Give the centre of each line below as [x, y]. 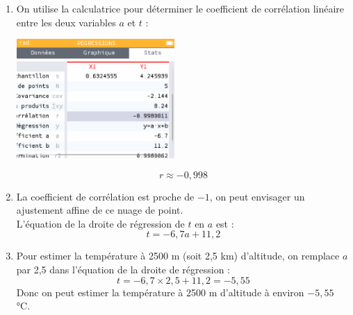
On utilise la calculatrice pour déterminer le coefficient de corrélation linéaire [180, 8]
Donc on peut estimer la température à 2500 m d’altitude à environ [160, 292]
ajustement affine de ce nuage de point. [100, 210]
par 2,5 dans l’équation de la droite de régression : [123, 269]
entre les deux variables [66, 22]
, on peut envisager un [257, 196]
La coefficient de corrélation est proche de [105, 196]
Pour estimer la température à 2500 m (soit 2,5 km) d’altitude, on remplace [178, 256]
